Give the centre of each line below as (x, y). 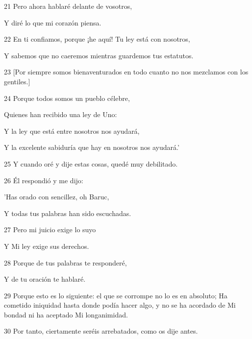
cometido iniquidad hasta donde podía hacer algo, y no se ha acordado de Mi (120, 305)
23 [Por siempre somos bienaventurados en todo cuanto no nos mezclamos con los (126, 72)
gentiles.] (17, 81)
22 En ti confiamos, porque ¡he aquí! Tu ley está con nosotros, (97, 39)
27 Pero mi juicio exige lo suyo (50, 230)
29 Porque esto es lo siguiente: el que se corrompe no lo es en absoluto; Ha (116, 295)
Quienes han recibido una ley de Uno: (61, 114)
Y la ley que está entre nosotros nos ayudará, (72, 131)
